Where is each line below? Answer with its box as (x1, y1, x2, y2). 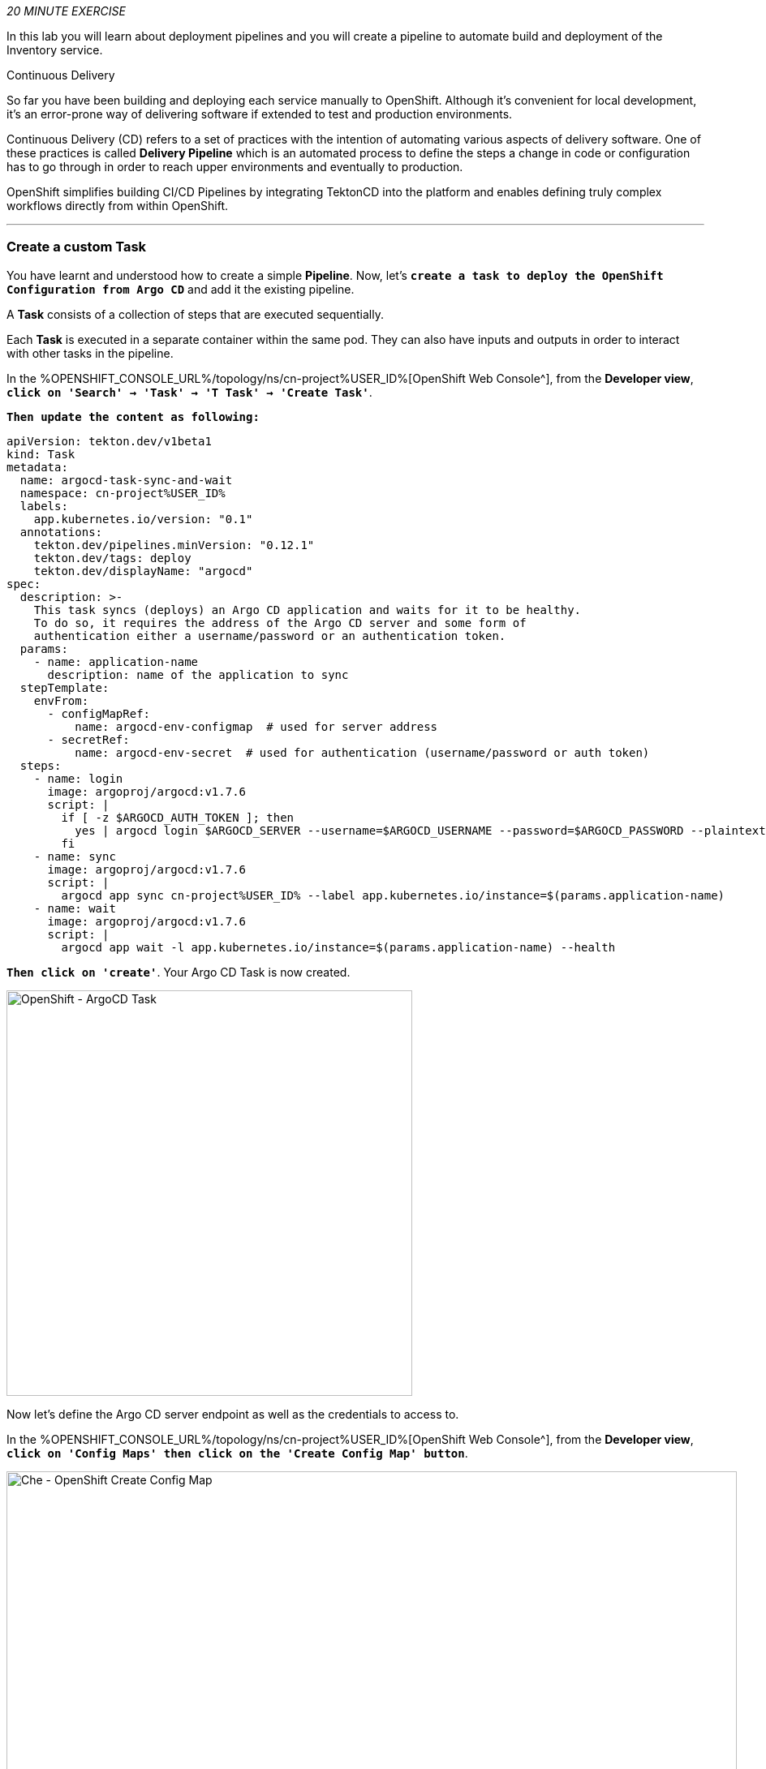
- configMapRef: (47, 706, 151, 720)
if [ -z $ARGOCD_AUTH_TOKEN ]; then (61, 810, 295, 824)
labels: (19, 499, 68, 513)
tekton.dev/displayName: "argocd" (33, 564, 253, 578)
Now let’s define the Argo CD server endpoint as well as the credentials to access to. (6, 1406, 459, 1421)
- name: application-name (33, 655, 199, 668)
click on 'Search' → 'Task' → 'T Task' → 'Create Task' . (6, 384, 372, 399)
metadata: (6, 460, 68, 474)
